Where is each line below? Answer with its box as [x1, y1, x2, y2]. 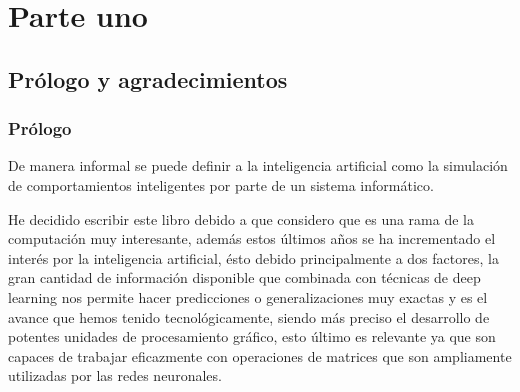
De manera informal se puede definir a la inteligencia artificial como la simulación [8, 155, 508, 176]
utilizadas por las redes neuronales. [8, 365, 222, 386]
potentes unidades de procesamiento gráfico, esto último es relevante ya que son [8, 326, 496, 347]
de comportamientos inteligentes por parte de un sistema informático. [8, 174, 434, 195]
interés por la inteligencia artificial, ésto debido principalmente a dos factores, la [8, 247, 499, 268]
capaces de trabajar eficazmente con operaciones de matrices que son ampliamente [8, 345, 512, 366]
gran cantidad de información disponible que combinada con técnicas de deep [8, 267, 481, 288]
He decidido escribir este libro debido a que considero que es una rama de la [8, 208, 474, 229]
